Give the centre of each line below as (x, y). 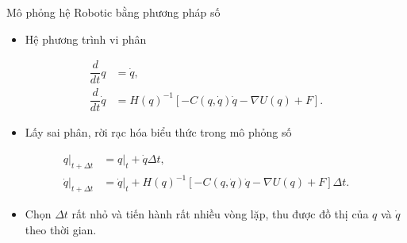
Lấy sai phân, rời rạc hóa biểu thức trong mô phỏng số (158, 132)
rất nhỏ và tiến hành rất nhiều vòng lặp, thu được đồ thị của (220, 214)
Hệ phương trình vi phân (86, 39)
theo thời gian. (61, 229)
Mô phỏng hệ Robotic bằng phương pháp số (113, 12)
